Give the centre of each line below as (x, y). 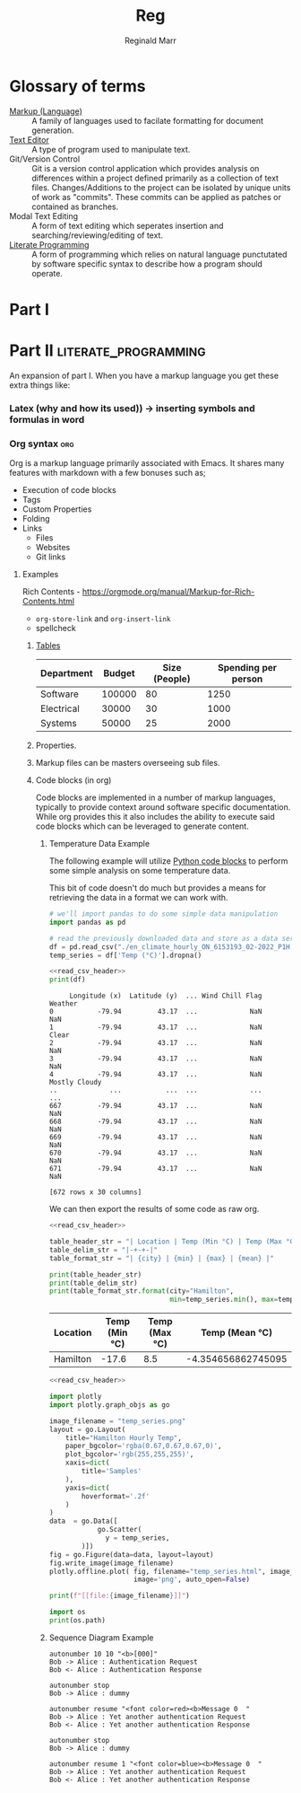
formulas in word (47, 419)
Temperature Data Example (99, 844)
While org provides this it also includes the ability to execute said (155, 817)
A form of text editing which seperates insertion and (128, 225)
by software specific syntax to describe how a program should (147, 264)
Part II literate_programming (107, 351)
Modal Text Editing (44, 215)
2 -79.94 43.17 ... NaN (155, 1043)
